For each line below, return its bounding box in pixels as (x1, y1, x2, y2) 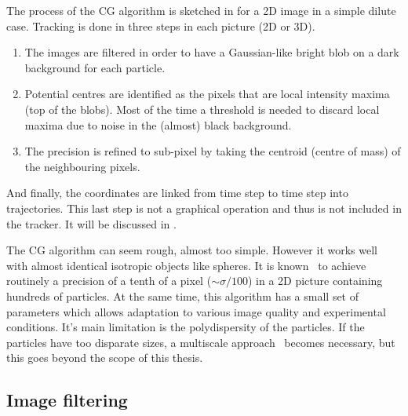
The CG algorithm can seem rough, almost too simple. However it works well (6, 242, 378, 258)
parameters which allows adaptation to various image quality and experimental (6, 303, 386, 319)
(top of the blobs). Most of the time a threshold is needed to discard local (24, 100, 380, 117)
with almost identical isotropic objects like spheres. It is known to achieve (6, 257, 366, 273)
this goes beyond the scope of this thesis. (6, 349, 203, 366)
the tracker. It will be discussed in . (6, 215, 177, 232)
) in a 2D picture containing (247, 272, 383, 289)
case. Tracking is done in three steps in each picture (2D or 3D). (6, 17, 315, 34)
